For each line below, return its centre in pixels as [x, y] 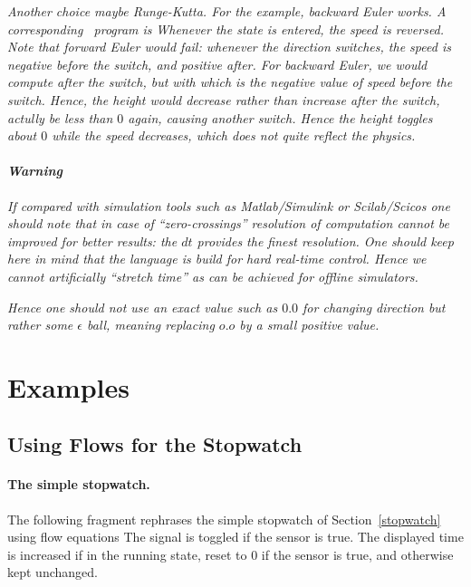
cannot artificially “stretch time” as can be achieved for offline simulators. [213, 276]
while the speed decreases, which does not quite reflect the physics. [234, 135]
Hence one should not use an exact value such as [143, 307]
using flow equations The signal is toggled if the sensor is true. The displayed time [235, 537]
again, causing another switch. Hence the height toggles [280, 117]
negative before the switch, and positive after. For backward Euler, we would [217, 64]
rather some [40, 325]
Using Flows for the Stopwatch [155, 444]
